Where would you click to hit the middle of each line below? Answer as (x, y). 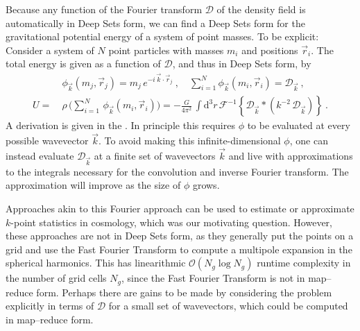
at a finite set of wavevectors (155, 156)
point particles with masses (166, 50)
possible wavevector (47, 141)
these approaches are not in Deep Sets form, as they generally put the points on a (180, 236)
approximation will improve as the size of (93, 185)
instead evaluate (40, 156)
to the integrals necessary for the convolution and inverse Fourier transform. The (177, 171)
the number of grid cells (56, 278)
